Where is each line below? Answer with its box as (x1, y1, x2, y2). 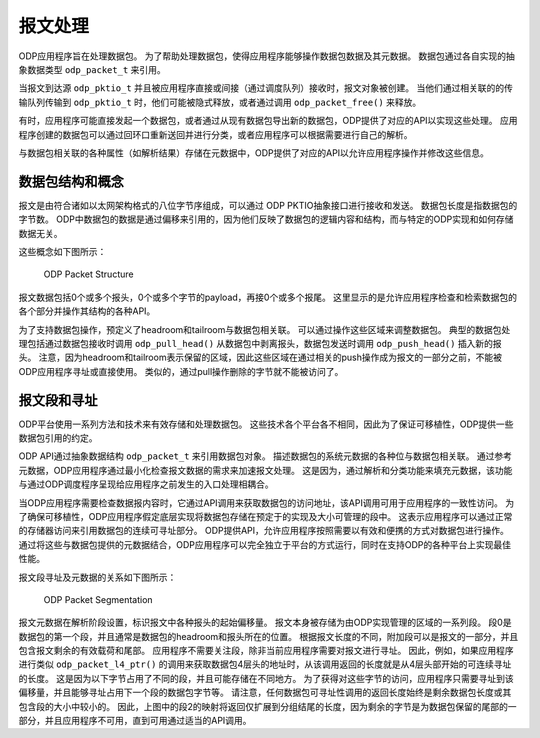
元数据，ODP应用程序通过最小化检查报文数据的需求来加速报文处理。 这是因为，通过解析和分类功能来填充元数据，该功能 (18, 464, 513, 476)
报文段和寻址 (18, 391, 98, 409)
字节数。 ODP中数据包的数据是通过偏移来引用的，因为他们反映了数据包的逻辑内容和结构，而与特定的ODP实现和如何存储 (18, 213, 514, 225)
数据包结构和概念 (18, 173, 124, 190)
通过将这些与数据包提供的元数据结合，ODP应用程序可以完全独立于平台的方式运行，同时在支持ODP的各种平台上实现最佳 (18, 538, 512, 550)
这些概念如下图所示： (18, 245, 107, 257)
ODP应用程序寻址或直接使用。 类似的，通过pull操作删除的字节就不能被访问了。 (18, 365, 344, 377)
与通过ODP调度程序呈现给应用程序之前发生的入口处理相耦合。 (18, 478, 274, 490)
